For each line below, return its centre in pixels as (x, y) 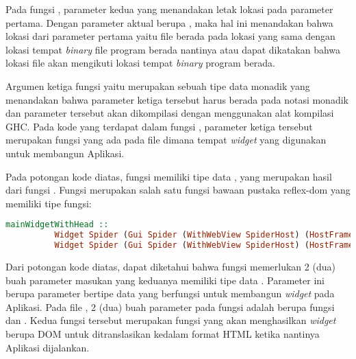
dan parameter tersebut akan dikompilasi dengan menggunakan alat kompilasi (170, 113)
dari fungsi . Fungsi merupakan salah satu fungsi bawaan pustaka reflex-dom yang (178, 190)
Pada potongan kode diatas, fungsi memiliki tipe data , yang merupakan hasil (169, 176)
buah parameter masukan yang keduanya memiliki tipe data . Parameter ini (165, 280)
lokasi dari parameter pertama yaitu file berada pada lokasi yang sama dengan (170, 36)
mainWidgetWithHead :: (57, 225)
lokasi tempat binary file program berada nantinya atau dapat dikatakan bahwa (173, 49)
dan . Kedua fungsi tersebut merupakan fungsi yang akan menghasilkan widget (171, 320)
